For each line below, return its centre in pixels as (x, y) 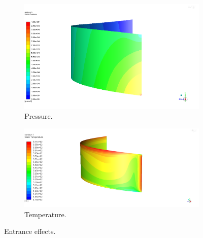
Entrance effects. (30, 231)
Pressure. (39, 116)
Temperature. (45, 214)
